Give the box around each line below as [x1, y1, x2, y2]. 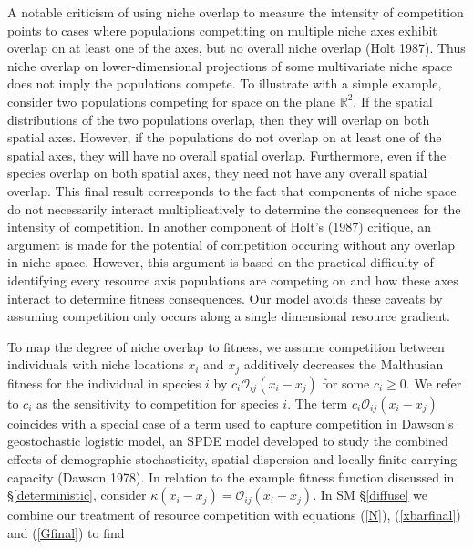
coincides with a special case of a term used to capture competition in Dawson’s [7, 413, 454, 432]
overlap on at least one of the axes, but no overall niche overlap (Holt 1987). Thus [7, 38, 466, 57]
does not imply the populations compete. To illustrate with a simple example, [7, 74, 442, 93]
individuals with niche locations [7, 355, 184, 374]
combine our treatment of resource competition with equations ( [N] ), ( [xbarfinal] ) [7, 505, 461, 524]
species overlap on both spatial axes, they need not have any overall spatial [7, 163, 427, 182]
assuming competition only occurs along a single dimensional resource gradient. [7, 306, 450, 326]
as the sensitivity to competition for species [36, 393, 279, 412]
